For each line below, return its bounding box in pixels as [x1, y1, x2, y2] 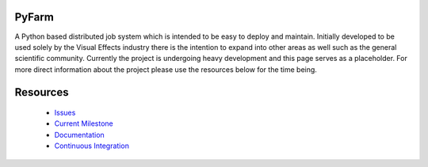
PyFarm [14, 10, 55, 24]
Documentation [54, 130, 105, 139]
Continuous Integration [54, 141, 130, 150]
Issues [54, 108, 76, 118]
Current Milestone [54, 119, 114, 128]
